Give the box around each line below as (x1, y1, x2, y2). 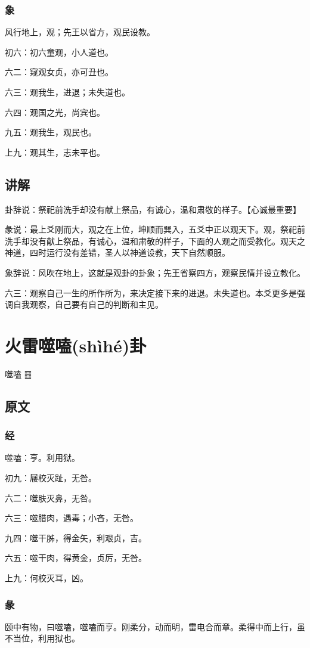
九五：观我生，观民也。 (5, 126, 97, 138)
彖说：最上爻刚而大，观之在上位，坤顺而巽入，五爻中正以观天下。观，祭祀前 (5, 223, 305, 235)
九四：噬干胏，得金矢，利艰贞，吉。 (5, 531, 147, 544)
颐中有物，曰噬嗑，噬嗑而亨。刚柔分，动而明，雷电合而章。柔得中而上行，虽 (5, 620, 305, 633)
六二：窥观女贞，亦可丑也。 (5, 66, 113, 78)
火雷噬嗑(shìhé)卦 (5, 333, 147, 357)
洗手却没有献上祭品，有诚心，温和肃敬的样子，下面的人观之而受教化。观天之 (5, 234, 305, 247)
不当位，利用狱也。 (5, 632, 80, 644)
